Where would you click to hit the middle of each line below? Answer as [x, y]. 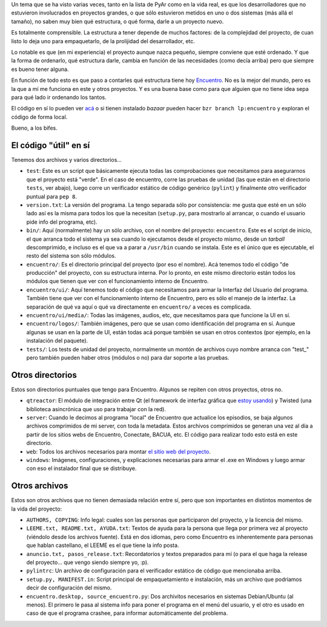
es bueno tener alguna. [40, 69]
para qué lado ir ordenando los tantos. [59, 97]
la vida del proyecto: [37, 509]
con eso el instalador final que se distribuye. [81, 468]
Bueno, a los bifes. [34, 128]
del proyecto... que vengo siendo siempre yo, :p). [88, 562]
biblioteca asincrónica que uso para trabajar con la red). [96, 409]
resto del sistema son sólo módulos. [71, 256]
